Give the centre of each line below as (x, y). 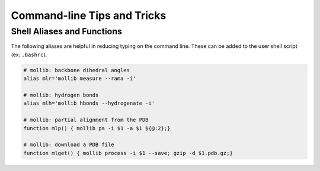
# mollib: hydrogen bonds (61, 95)
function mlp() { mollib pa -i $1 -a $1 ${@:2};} (97, 128)
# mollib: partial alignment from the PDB (86, 120)
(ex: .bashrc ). (29, 54)
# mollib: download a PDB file (69, 145)
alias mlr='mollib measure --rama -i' (80, 79)
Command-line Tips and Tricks (89, 15)
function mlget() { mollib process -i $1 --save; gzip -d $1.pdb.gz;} (128, 153)
